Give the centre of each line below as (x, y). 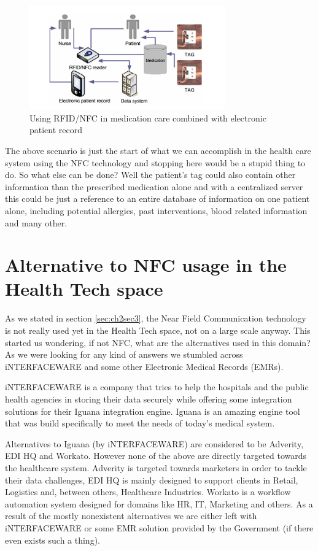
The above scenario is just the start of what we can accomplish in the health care (158, 150)
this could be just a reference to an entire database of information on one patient (157, 198)
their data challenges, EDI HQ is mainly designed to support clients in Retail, (152, 480)
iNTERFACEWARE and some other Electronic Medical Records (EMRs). (144, 366)
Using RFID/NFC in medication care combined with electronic (148, 118)
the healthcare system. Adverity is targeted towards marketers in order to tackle (156, 467)
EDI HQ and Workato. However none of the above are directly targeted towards (156, 456)
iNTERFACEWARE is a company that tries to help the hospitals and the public (157, 387)
